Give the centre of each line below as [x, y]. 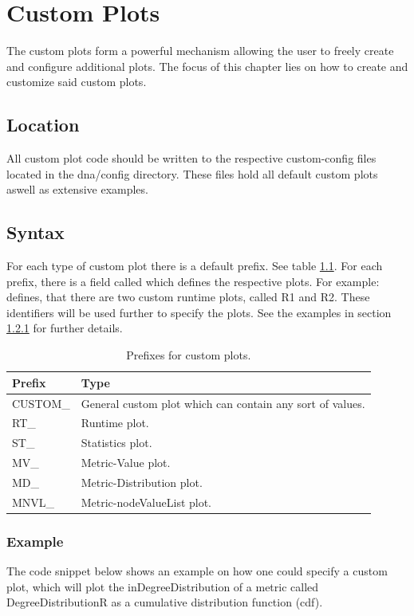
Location [43, 125]
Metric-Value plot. [126, 463]
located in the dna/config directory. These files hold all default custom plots [192, 173]
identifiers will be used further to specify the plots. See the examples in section [199, 312]
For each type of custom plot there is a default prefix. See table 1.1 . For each [195, 266]
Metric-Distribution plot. [142, 482]
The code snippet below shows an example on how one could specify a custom [197, 571]
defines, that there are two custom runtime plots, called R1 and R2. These [188, 297]
